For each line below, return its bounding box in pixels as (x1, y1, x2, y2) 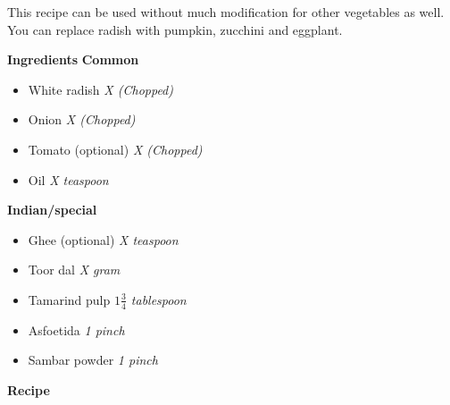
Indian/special (7, 200, 97, 219)
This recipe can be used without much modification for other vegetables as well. (7, 3, 445, 21)
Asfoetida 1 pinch (28, 320, 125, 339)
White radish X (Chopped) (28, 80, 173, 98)
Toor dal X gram (28, 260, 121, 279)
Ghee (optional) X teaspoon (28, 230, 179, 249)
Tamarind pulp (28, 290, 111, 308)
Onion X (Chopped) (28, 110, 136, 129)
